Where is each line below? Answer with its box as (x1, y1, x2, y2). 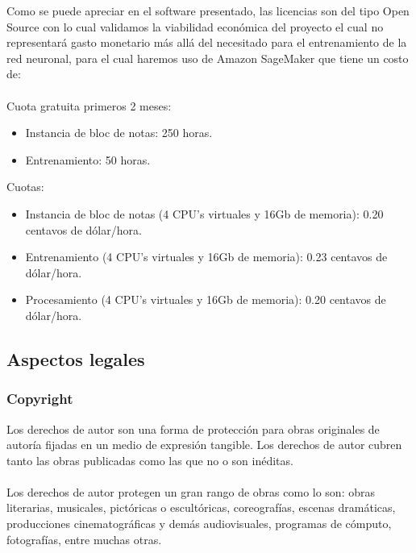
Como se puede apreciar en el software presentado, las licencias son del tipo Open (6, 2, 410, 19)
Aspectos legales (6, 346, 145, 371)
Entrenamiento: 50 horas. (25, 151, 151, 168)
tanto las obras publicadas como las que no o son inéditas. (6, 451, 293, 468)
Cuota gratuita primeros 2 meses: (6, 97, 172, 114)
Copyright (6, 389, 73, 409)
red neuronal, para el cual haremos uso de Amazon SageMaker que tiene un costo (6, 49, 409, 66)
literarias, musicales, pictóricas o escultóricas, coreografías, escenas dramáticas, (6, 499, 396, 516)
